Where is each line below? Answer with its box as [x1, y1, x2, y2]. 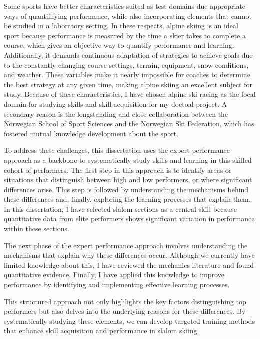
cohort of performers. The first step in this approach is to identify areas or [4, 164, 232, 175]
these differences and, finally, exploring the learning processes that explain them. [4, 194, 251, 204]
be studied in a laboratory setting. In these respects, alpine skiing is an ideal [4, 20, 238, 31]
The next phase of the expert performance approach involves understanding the [4, 240, 248, 250]
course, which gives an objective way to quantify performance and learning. [4, 40, 234, 50]
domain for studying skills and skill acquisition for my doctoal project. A [4, 98, 227, 109]
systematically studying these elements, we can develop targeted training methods [4, 315, 255, 326]
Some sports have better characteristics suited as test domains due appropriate [4, 1, 246, 11]
